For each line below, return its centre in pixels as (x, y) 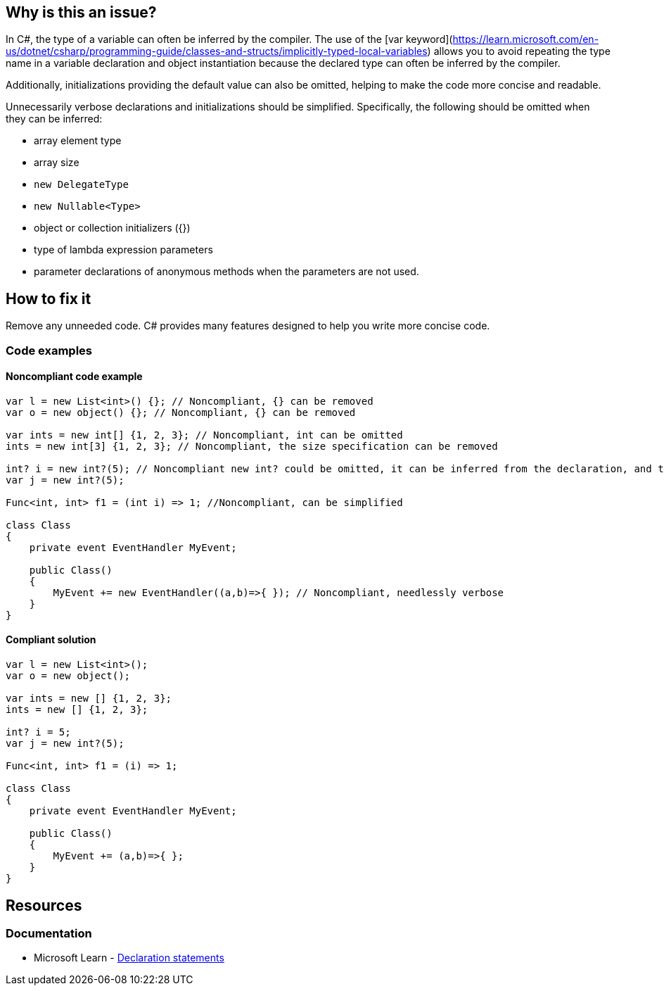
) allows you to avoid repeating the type (519, 51)
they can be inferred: (54, 119)
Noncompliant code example (74, 377)
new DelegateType (81, 185)
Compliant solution (51, 640)
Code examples (49, 350)
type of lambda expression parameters (123, 250)
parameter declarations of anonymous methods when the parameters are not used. (226, 272)
